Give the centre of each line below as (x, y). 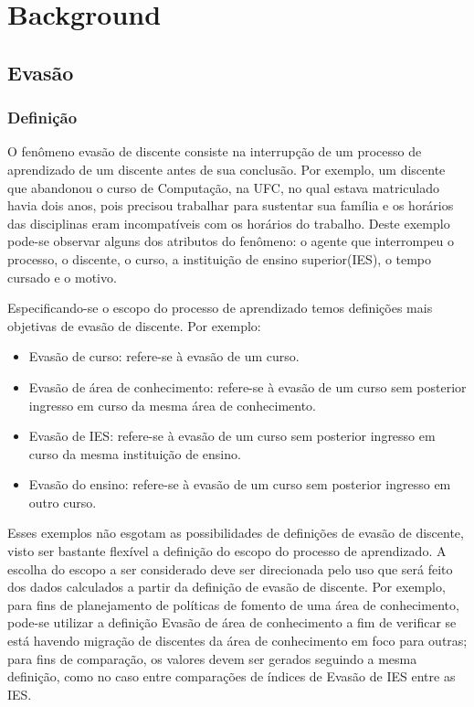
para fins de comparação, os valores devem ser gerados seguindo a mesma (212, 658)
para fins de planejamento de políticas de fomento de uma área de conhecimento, (233, 604)
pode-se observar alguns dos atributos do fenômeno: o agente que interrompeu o (231, 241)
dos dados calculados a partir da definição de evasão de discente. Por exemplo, (226, 587)
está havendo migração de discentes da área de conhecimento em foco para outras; (237, 641)
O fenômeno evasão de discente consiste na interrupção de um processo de (215, 151)
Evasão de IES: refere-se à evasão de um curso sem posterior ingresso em (232, 436)
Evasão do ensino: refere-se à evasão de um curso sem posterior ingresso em (240, 484)
